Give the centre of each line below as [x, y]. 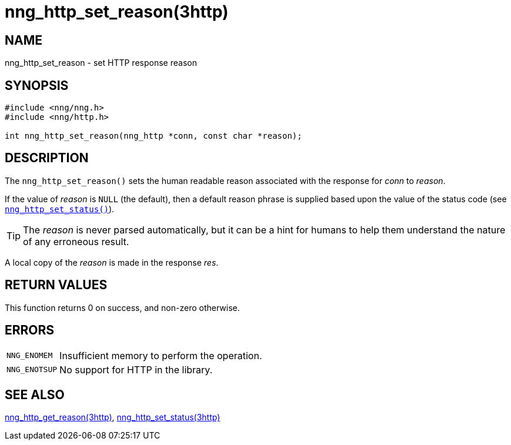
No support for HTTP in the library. [136, 369]
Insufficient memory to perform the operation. [161, 355]
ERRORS [30, 330]
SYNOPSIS [37, 85]
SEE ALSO [35, 394]
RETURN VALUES [56, 285]
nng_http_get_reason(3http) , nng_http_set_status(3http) [113, 417]
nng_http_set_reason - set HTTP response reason [101, 63]
